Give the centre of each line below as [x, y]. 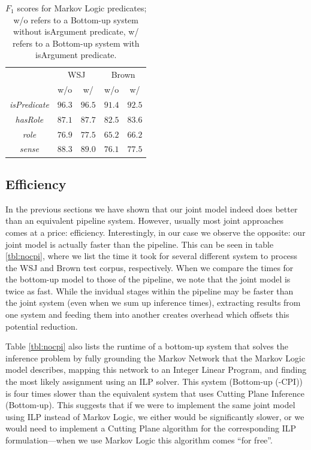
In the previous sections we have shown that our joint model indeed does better [152, 209]
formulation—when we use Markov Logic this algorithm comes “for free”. [139, 440]
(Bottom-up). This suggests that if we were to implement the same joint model [150, 405]
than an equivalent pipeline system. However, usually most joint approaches [145, 221]
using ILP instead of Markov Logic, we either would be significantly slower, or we [155, 416]
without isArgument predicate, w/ [76, 31]
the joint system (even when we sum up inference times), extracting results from [153, 302]
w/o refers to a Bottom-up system [76, 19]
